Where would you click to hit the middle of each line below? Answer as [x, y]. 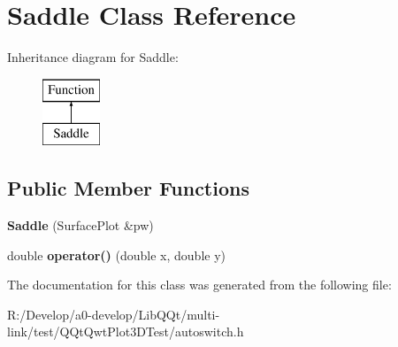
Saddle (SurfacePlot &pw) [80, 225]
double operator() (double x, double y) [117, 254]
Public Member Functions [128, 188]
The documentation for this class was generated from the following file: [199, 285]
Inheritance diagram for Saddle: [93, 57]
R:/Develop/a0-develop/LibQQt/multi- [114, 314]
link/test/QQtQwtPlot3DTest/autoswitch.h [126, 332]
